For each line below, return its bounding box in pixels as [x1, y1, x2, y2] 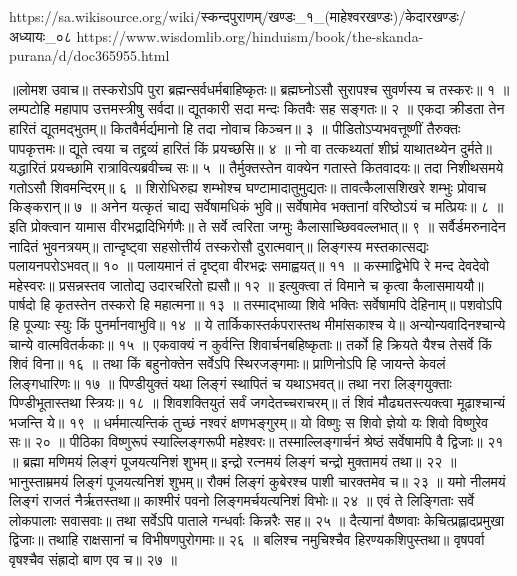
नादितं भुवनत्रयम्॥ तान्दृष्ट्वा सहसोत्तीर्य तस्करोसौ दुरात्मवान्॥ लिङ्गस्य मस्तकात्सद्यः [9, 235, 429, 256]
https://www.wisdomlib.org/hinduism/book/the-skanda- [76, 25, 424, 46]
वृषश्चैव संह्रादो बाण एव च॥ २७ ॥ [9, 549, 177, 570]
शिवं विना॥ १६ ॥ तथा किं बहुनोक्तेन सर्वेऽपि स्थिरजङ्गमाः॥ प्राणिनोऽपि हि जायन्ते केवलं [9, 353, 446, 374]
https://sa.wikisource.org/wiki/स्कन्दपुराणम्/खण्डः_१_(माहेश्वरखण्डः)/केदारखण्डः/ [9, 6, 466, 26]
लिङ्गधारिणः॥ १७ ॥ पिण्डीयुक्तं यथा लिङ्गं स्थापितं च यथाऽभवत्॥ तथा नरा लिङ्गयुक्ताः [9, 372, 452, 393]
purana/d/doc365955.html [9, 45, 170, 66]
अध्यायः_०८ [9, 25, 72, 46]
